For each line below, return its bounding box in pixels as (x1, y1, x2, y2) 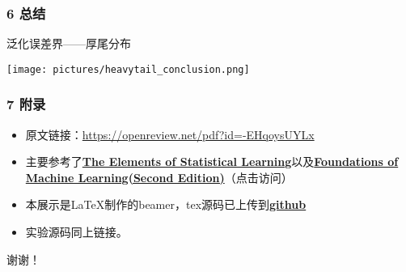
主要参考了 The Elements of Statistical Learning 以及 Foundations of (25, 153, 399, 170)
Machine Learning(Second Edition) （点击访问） (25, 168, 293, 185)
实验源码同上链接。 (25, 223, 128, 240)
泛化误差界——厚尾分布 (6, 35, 131, 52)
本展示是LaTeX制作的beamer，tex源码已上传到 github (25, 196, 307, 213)
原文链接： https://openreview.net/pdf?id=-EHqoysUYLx (25, 125, 315, 142)
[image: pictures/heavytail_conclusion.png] (6, 63, 250, 75)
